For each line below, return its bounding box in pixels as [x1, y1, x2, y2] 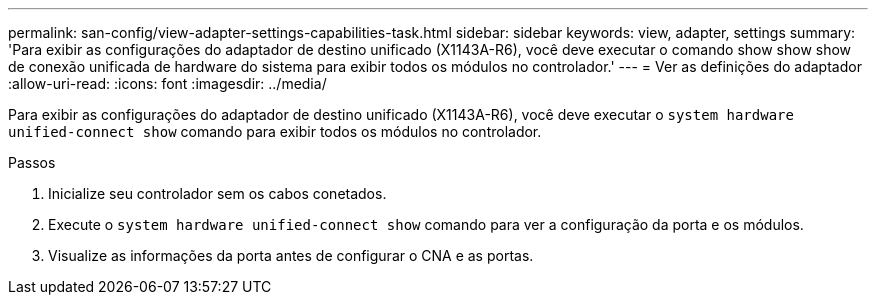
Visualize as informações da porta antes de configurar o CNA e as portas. [48, 247, 534, 264]
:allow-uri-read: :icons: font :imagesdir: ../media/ [8, 75, 327, 92]
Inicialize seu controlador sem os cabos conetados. [48, 185, 387, 202]
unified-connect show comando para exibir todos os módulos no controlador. [8, 123, 542, 140]
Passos [8, 154, 56, 171]
